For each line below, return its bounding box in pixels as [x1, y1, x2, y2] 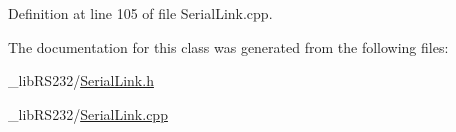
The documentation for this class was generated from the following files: [8, 36, 449, 57]
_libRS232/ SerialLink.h [8, 70, 154, 91]
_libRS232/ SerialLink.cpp [8, 103, 168, 124]
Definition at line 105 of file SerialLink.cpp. [8, 3, 273, 23]
